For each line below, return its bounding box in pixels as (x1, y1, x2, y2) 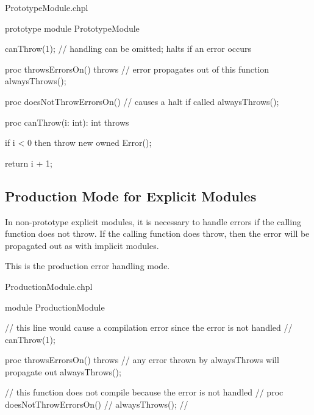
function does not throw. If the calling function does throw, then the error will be (5, 227, 310, 240)
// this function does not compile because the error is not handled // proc (5, 386, 284, 399)
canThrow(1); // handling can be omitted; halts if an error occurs (5, 42, 252, 55)
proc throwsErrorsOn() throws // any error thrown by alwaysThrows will (5, 353, 279, 366)
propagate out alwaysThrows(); (5, 365, 121, 378)
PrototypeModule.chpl (5, 1, 88, 13)
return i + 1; (5, 156, 52, 169)
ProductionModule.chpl (5, 280, 93, 292)
